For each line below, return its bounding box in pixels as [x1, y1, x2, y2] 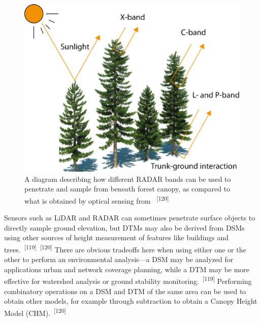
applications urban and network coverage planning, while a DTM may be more [4, 264, 250, 274]
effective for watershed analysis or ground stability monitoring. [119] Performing [4, 274, 252, 286]
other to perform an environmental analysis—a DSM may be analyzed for [4, 254, 234, 265]
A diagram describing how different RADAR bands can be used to [24, 173, 231, 184]
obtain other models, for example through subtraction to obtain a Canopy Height [4, 296, 257, 306]
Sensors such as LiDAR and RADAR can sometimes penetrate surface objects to [4, 212, 255, 223]
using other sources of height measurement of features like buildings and [4, 232, 229, 243]
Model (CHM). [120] [4, 306, 66, 318]
